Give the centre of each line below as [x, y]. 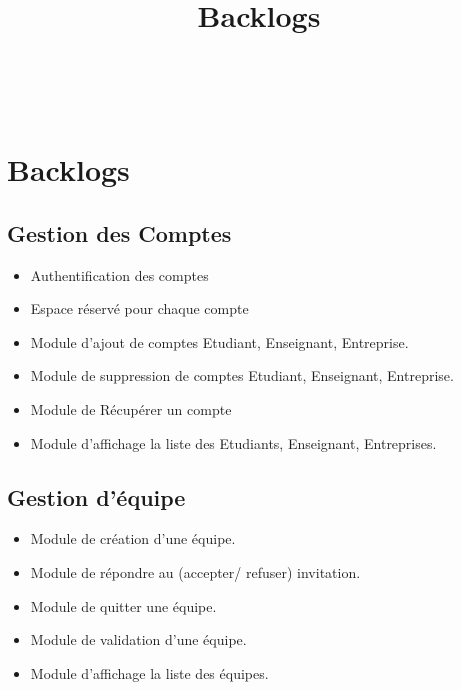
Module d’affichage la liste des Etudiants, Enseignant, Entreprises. [233, 442]
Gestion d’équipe [96, 496]
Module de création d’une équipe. [133, 538]
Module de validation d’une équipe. [138, 639]
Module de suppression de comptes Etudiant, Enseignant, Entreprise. [242, 375]
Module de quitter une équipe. [123, 605]
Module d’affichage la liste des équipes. [149, 672]
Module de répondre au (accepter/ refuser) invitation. [195, 571]
